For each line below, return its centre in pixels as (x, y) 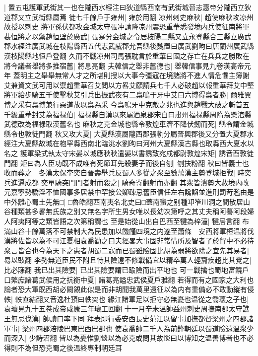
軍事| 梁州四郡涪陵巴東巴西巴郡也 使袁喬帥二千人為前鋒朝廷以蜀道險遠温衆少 (129, 328)
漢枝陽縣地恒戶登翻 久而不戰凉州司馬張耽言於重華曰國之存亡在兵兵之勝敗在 (127, 55)
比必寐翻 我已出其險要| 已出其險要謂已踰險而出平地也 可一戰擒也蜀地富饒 (123, 270)
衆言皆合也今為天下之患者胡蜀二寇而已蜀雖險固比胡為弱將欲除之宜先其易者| (127, 250)
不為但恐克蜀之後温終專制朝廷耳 (70, 347)
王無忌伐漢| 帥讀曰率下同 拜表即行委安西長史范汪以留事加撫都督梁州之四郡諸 (129, 318)
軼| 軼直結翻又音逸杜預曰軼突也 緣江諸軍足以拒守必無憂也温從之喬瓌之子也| (127, 299)
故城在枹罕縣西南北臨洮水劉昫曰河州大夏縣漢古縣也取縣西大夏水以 (146, 143)
